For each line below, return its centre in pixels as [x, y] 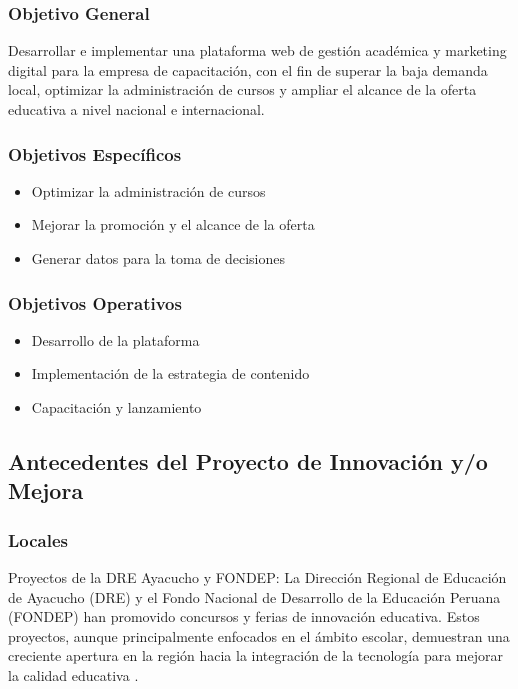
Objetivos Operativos [95, 302]
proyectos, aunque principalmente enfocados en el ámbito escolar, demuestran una [259, 635]
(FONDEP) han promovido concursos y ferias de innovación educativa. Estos [244, 616]
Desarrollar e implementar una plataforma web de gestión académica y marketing [257, 50]
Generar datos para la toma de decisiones [158, 258]
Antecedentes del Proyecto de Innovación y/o [248, 460]
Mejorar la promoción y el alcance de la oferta [173, 224]
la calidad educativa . [73, 674]
